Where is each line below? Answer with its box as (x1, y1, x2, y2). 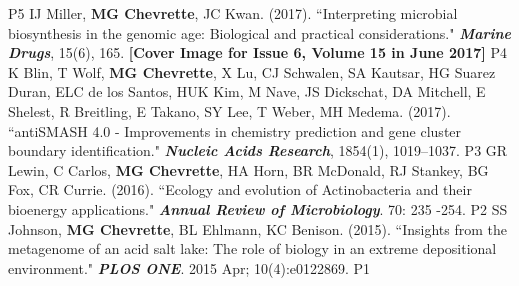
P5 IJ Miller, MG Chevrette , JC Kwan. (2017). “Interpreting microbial (8, 3, 458, 23)
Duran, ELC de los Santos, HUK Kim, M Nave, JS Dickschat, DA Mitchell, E (8, 81, 486, 102)
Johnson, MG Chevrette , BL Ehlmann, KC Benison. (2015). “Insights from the (8, 218, 507, 239)
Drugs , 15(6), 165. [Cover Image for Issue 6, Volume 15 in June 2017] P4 (8, 42, 507, 63)
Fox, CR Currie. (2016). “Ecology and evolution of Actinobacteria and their (8, 179, 472, 200)
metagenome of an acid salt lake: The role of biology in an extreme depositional (8, 238, 497, 259)
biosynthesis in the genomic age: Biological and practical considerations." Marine (8, 22, 512, 43)
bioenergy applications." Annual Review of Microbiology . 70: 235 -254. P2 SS (8, 198, 508, 219)
